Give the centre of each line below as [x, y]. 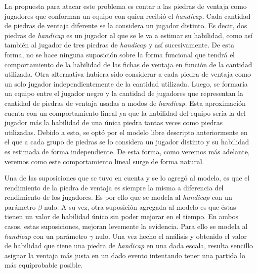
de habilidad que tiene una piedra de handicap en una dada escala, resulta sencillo [129, 246]
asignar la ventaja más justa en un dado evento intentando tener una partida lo [125, 255]
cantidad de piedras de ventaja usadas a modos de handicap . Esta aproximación [125, 103]
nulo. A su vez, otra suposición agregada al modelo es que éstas [140, 206]
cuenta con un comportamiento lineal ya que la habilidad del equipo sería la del [125, 113]
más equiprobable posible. [44, 265]
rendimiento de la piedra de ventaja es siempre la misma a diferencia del [114, 187]
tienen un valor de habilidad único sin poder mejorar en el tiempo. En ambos [122, 216]
